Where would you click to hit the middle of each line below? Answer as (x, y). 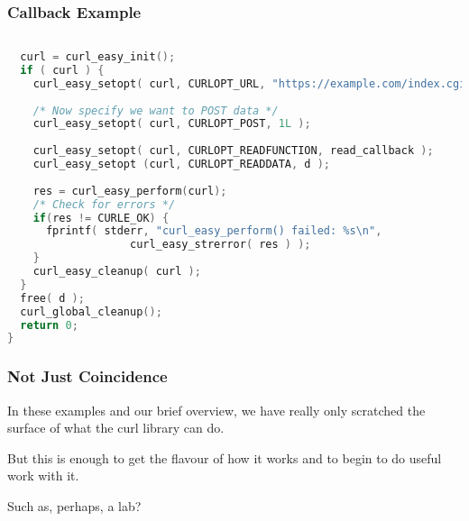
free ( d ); (52, 298)
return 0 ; (49, 325)
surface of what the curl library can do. (116, 428)
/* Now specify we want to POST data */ (156, 110)
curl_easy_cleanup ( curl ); (117, 272)
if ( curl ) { (62, 70)
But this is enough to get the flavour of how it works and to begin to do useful (225, 457)
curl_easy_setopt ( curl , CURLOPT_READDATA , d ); (182, 165)
